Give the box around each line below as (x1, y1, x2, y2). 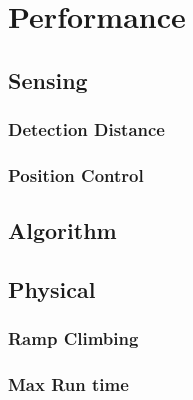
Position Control (8, 162, 144, 187)
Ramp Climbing (8, 326, 139, 351)
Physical (8, 274, 96, 305)
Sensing (8, 64, 88, 95)
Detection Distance (8, 117, 165, 142)
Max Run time (8, 372, 129, 397)
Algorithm (8, 215, 117, 246)
